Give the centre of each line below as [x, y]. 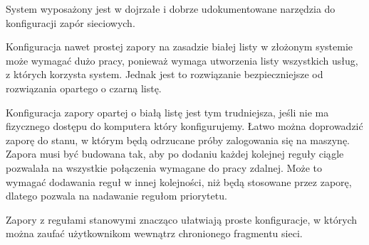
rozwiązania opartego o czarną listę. [84, 88]
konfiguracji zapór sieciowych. [71, 22]
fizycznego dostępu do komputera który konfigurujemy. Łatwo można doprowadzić [184, 126]
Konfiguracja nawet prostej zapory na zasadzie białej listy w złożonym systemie [180, 47]
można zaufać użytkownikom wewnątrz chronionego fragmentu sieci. [154, 233]
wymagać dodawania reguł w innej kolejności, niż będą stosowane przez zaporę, [179, 181]
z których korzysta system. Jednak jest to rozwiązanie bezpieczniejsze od [165, 74]
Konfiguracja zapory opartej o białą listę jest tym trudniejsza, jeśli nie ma [167, 112]
